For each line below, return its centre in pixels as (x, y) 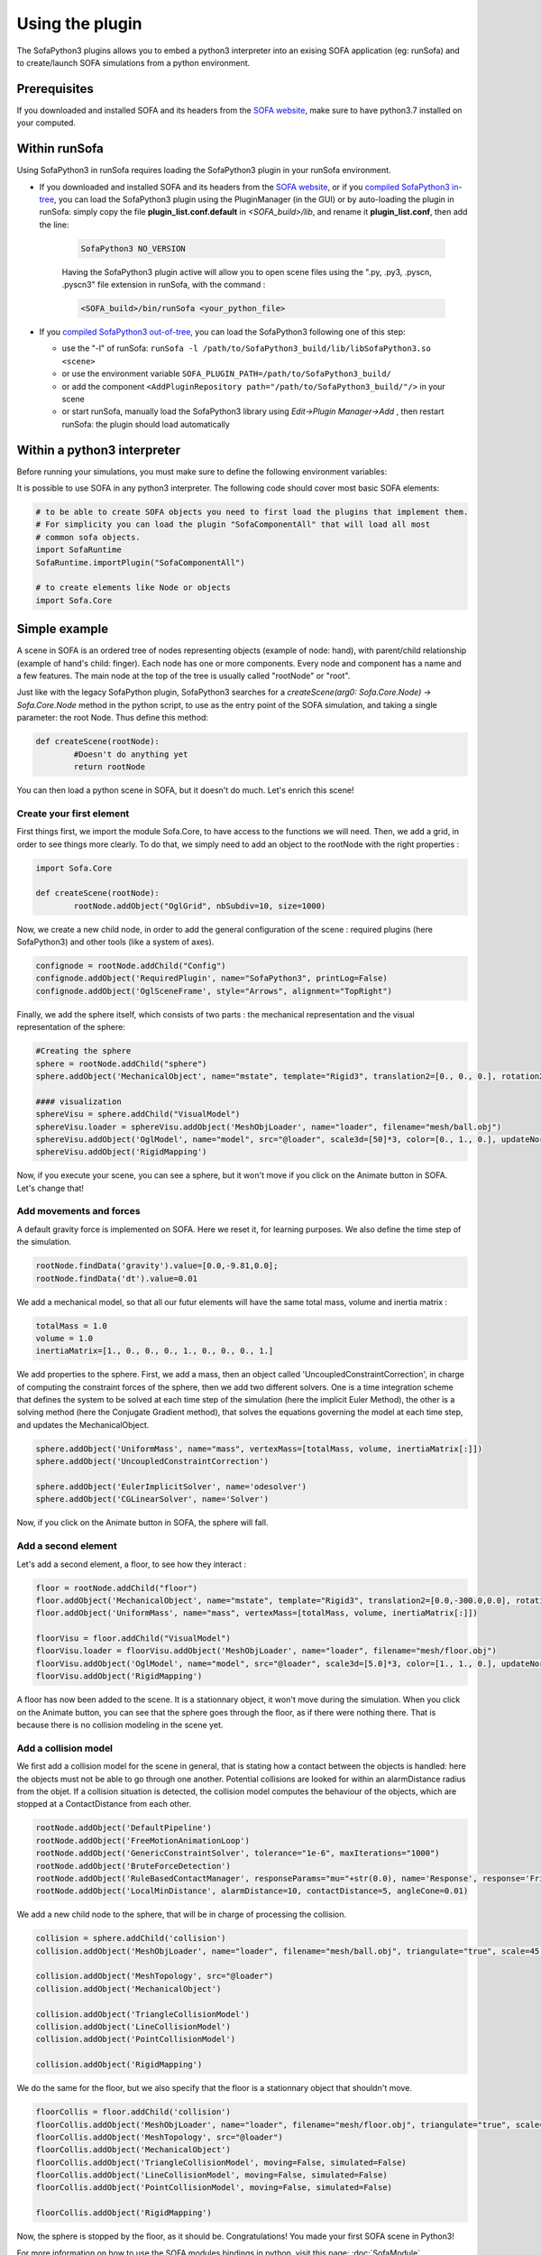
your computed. (46, 123)
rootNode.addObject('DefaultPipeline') (124, 1828)
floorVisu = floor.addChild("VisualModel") (133, 1638)
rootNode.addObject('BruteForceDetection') (133, 1866)
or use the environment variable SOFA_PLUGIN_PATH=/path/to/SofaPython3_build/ (226, 373)
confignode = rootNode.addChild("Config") (131, 966)
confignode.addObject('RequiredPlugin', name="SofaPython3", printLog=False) (211, 978)
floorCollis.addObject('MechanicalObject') (133, 2150)
